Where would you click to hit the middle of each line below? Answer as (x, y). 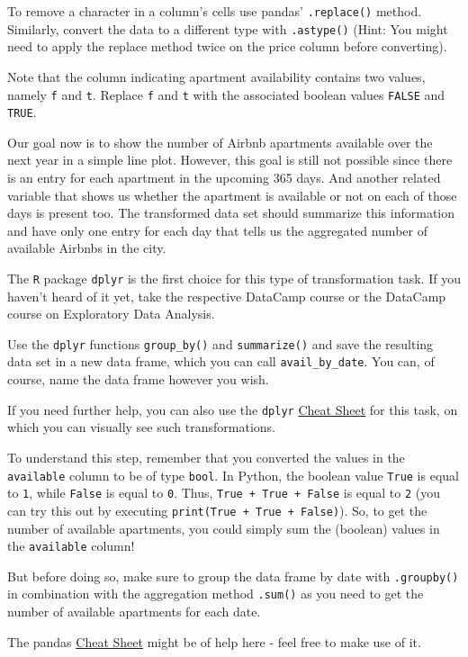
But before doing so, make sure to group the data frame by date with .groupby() (233, 576)
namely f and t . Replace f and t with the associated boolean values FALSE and (226, 94)
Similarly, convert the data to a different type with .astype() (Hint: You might (228, 28)
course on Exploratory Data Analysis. (111, 314)
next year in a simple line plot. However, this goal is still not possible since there (230, 160)
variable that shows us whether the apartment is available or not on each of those (232, 195)
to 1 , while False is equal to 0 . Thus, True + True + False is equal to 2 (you (224, 493)
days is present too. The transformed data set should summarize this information (231, 213)
